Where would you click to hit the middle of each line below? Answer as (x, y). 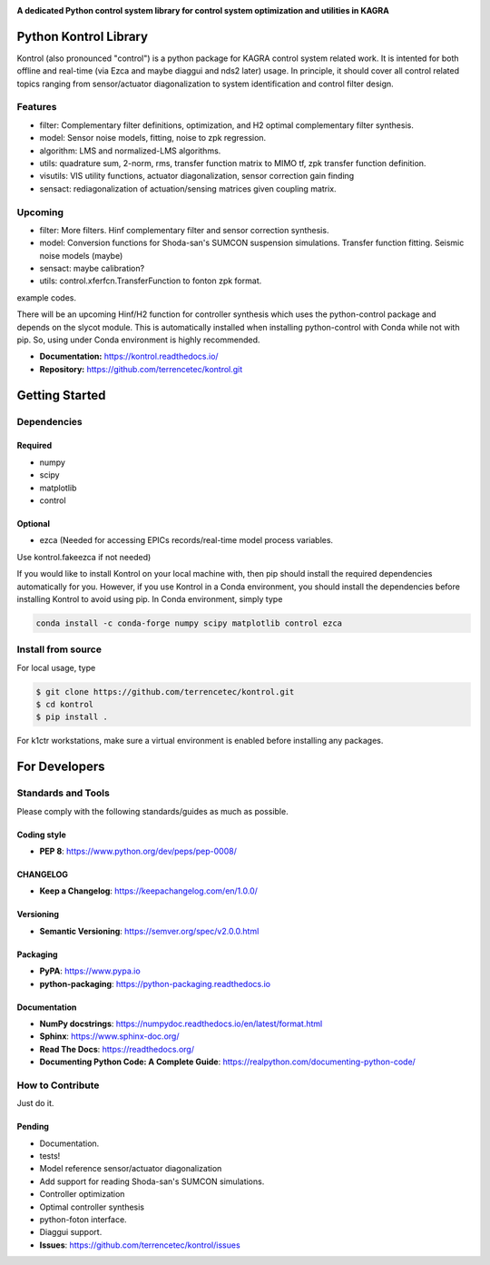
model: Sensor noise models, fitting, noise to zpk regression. (153, 138)
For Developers (61, 767)
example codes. (47, 297)
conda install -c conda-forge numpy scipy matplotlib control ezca (189, 623)
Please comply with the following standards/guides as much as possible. (153, 811)
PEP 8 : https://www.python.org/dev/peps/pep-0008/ (138, 851)
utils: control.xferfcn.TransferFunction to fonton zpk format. (151, 281)
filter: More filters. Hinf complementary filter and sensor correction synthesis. (184, 230)
